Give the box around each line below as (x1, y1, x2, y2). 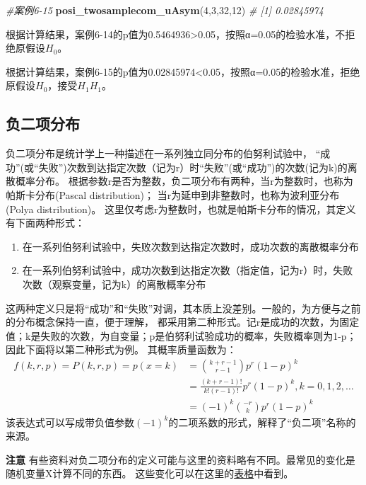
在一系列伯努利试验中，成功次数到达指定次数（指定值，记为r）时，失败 (22, 263, 353, 278)
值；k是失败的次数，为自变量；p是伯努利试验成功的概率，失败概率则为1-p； (6, 328, 357, 343)
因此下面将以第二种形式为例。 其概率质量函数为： (6, 342, 237, 357)
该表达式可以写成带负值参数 (6, 414, 134, 429)
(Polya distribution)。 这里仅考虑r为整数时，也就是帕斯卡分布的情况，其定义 (6, 201, 356, 216)
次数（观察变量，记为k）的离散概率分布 (22, 276, 206, 291)
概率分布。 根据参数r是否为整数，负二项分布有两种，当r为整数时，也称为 (15, 173, 353, 188)
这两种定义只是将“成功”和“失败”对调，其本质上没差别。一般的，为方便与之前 (6, 300, 361, 315)
